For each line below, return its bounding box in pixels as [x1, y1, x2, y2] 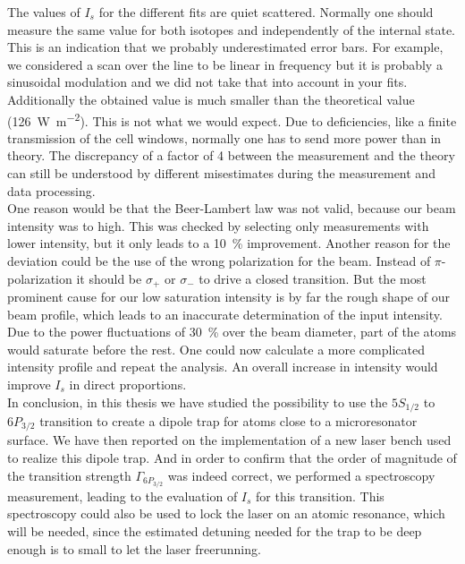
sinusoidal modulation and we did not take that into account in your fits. [7, 73, 408, 91]
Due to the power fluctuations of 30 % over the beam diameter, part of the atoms [7, 322, 457, 341]
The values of [7, 3, 80, 21]
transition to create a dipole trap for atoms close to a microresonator [39, 412, 418, 431]
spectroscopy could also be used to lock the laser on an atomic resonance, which [7, 504, 445, 523]
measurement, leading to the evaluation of [7, 486, 238, 505]
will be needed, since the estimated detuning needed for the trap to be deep [7, 521, 422, 540]
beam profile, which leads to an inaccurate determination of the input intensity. [7, 304, 443, 323]
